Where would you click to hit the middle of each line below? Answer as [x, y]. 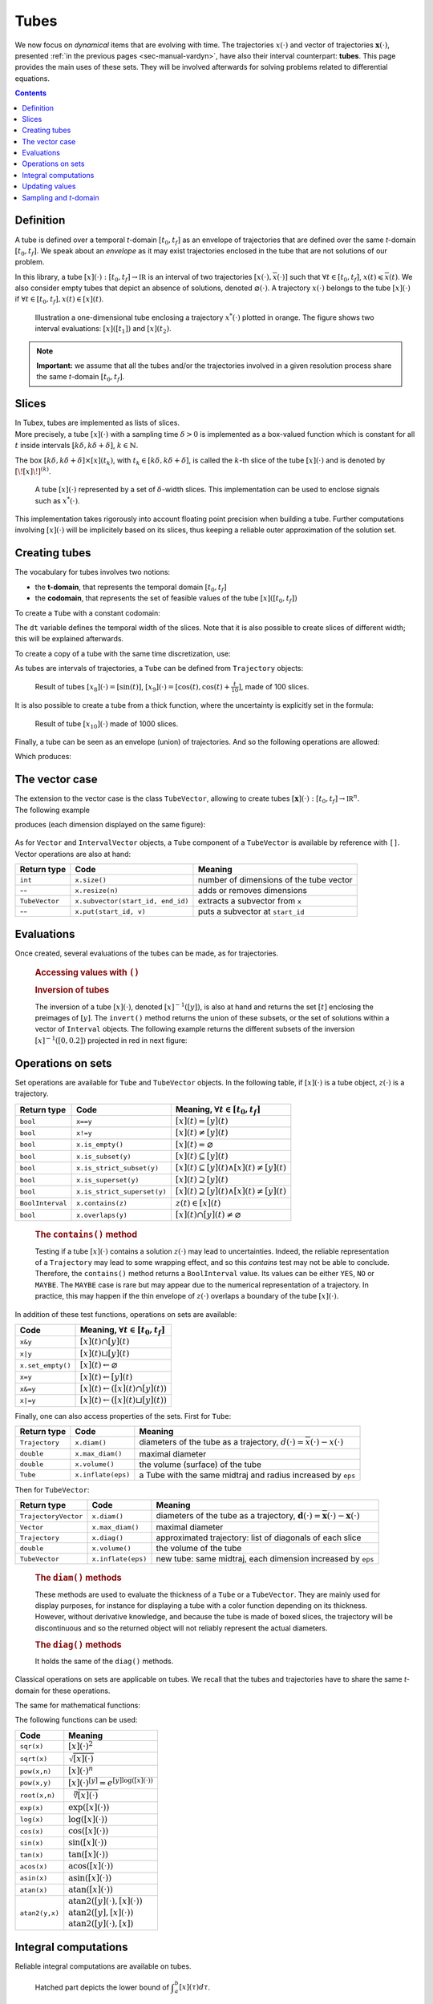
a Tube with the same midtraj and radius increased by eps [247, 1475]
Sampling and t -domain [61, 197]
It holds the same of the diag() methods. [104, 1661]
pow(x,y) [36, 1783]
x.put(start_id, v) [110, 911]
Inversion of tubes [72, 990]
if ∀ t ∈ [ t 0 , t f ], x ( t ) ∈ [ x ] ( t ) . [59, 300]
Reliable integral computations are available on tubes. [103, 1966]
